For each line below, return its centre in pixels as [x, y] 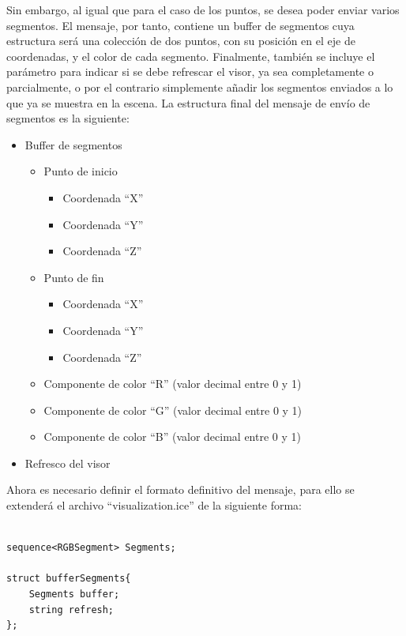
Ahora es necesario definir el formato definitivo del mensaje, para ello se [180, 489]
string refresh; [71, 610]
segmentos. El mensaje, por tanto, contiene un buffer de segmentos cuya [180, 25]
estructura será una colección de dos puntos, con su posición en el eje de [181, 41]
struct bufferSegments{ [69, 579]
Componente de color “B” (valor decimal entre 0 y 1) [172, 437]
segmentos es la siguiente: [68, 118]
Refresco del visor [68, 463]
